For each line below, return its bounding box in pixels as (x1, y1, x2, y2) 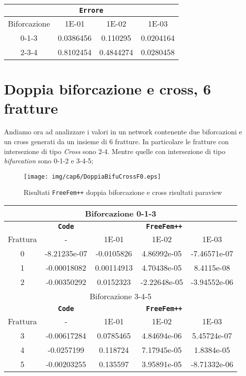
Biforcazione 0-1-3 (85, 208, 156, 219)
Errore (79, 6, 104, 14)
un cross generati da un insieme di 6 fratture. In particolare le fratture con (4, 136, 229, 146)
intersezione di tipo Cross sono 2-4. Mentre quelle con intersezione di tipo (4, 146, 225, 156)
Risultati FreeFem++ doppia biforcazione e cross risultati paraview (24, 187, 222, 197)
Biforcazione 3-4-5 (90, 290, 152, 302)
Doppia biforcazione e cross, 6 (4, 79, 211, 99)
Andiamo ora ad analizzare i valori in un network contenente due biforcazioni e (4, 126, 242, 137)
